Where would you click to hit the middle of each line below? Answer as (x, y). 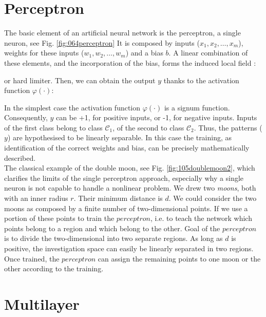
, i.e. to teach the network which (201, 218)
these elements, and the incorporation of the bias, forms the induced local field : (130, 62)
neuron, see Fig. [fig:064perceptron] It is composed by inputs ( (102, 42)
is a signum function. (197, 107)
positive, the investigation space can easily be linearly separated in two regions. (129, 248)
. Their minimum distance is (118, 198)
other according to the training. (54, 268)
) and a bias (144, 53)
